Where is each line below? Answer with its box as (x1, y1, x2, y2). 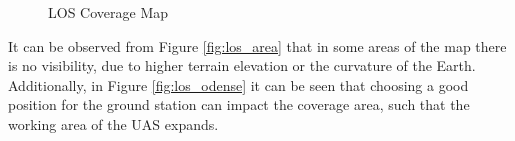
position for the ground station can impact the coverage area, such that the (8, 94, 470, 115)
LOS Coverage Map (48, 2, 169, 22)
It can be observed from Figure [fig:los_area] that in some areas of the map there (8, 35, 507, 56)
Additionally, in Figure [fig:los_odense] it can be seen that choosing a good (8, 74, 469, 95)
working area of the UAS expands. (8, 113, 219, 134)
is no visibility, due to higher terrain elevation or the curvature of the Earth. (8, 55, 476, 76)
